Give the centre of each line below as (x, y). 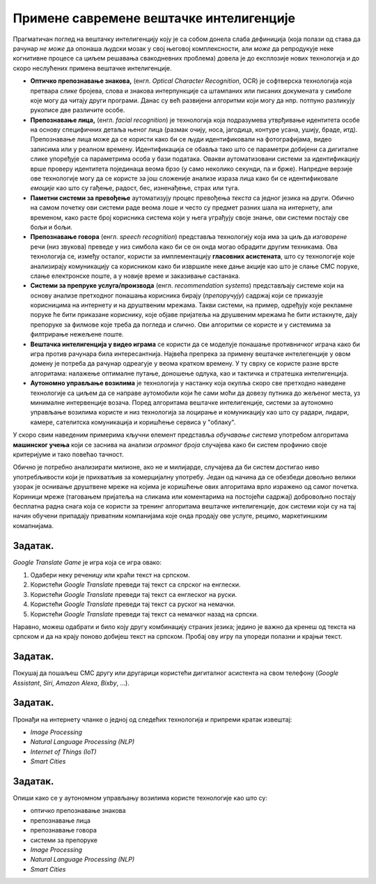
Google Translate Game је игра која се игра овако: (87, 562)
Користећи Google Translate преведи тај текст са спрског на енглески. (135, 584)
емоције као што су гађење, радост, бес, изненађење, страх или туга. (135, 188)
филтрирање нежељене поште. (77, 334)
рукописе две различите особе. (78, 110)
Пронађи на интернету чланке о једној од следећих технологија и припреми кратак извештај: (152, 719)
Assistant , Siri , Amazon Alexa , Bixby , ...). (71, 683)
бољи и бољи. (52, 227)
